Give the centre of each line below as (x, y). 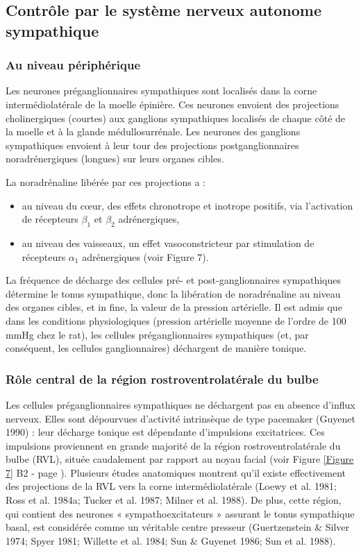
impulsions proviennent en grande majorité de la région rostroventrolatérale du (173, 445)
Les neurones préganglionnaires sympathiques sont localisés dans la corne (161, 91)
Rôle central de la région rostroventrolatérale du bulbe (162, 378)
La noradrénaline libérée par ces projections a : (106, 181)
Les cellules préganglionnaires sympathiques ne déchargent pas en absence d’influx (180, 404)
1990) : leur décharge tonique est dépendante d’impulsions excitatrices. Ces (165, 432)
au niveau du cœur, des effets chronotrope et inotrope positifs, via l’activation (187, 205)
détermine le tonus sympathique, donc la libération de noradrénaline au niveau (173, 293)
